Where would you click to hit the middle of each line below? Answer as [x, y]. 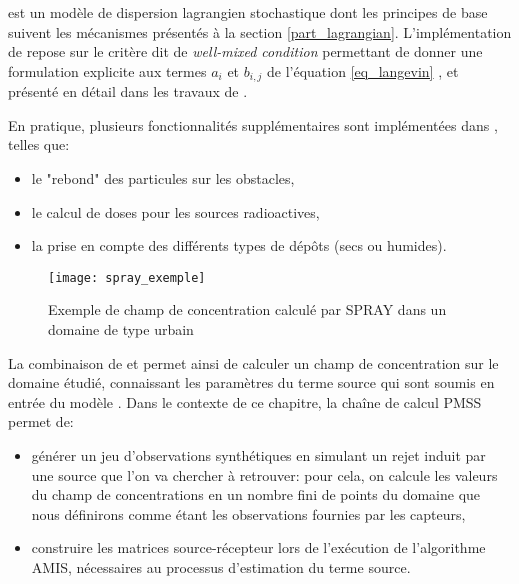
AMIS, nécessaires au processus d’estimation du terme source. [221, 566]
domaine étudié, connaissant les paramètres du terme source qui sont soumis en [251, 382]
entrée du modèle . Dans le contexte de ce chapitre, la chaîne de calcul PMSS [245, 401]
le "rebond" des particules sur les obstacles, [163, 178]
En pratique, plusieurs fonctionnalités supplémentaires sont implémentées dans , [253, 124]
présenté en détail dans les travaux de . [128, 91]
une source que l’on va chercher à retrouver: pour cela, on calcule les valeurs [264, 474]
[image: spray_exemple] [127, 277]
